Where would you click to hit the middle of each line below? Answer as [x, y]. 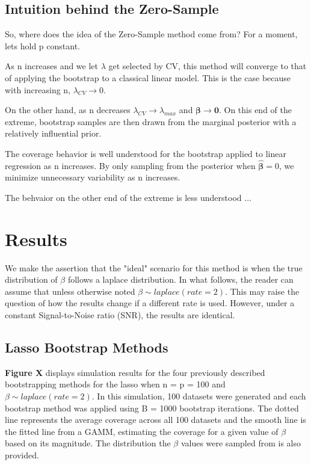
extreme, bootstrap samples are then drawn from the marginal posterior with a [151, 121]
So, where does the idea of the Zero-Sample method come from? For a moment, [151, 34]
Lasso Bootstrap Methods [87, 347]
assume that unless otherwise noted [70, 291]
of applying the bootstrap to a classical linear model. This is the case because [148, 77]
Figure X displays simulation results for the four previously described [135, 372]
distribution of [31, 279]
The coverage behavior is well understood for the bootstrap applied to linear [146, 153]
